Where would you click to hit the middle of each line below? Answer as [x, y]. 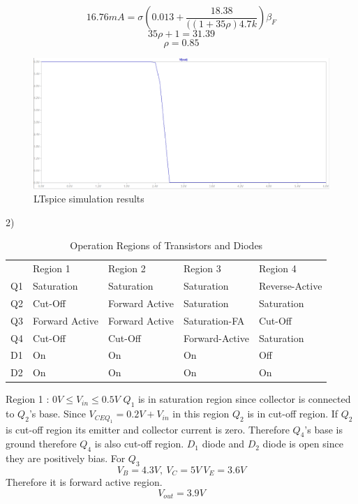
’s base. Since [57, 414]
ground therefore [41, 444]
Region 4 [277, 268]
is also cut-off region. [139, 444]
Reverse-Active [290, 286]
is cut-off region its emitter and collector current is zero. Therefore [148, 429]
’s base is [323, 429]
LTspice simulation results [89, 199]
